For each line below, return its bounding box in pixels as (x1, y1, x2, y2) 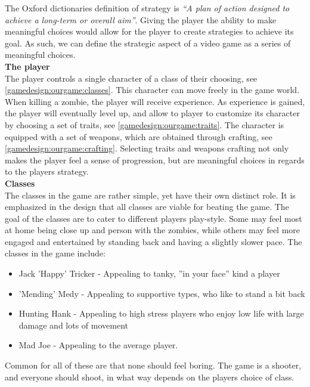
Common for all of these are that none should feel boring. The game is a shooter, (5, 359, 302, 371)
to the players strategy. (5, 165, 89, 178)
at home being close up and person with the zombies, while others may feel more (5, 224, 300, 236)
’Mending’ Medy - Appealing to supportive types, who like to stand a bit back (18, 287, 305, 299)
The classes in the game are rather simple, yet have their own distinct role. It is (5, 188, 296, 201)
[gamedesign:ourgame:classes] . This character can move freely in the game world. (5, 83, 300, 96)
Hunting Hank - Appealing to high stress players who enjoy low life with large (18, 307, 304, 320)
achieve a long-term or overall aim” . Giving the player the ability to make (5, 13, 277, 26)
